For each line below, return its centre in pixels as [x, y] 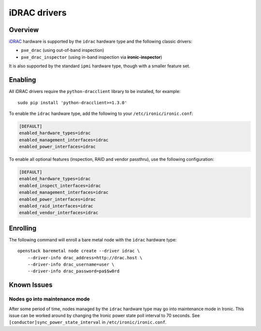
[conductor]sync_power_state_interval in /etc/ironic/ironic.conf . [88, 322]
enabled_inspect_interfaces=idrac [60, 186]
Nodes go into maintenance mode [49, 299]
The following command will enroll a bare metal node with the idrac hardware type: [93, 239]
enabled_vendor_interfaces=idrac [59, 213]
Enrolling [23, 228]
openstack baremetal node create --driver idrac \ [79, 251]
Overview [24, 30]
